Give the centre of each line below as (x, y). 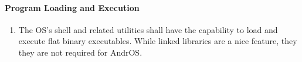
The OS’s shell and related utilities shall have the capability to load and (148, 29)
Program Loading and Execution (72, 7)
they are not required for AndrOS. (80, 52)
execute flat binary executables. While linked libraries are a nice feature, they (158, 41)
